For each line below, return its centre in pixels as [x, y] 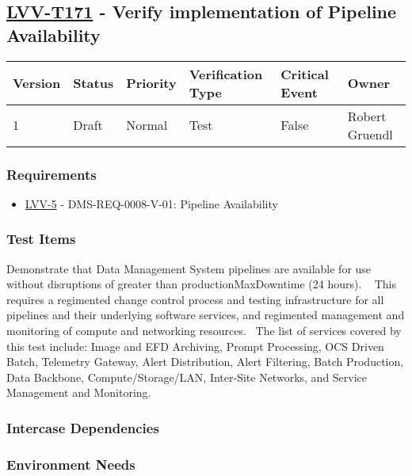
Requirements [51, 174]
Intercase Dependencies [83, 427]
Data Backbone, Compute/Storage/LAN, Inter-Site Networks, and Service [187, 377]
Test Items [41, 239]
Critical [305, 74]
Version [37, 83]
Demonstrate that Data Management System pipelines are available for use [189, 268]
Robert [367, 116]
